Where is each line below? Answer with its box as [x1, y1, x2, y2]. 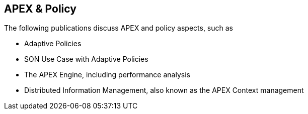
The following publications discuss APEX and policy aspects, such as [4, 24, 233, 33]
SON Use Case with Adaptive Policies [24, 55, 148, 64]
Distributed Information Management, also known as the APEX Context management [24, 86, 304, 95]
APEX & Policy [4, 3, 76, 15]
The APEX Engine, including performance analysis [24, 70, 190, 79]
